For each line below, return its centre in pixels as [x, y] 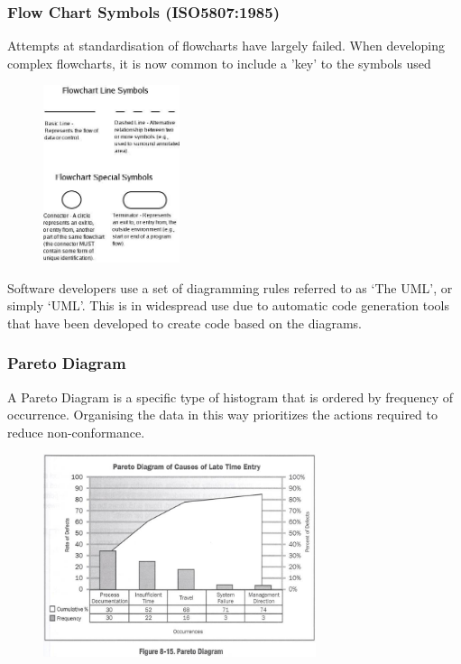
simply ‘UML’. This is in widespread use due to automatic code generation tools [228, 305]
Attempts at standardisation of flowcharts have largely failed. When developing [226, 46]
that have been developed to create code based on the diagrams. [184, 323]
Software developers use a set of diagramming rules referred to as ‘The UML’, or [230, 287]
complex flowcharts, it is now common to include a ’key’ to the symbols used [219, 63]
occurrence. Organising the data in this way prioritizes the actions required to [222, 415]
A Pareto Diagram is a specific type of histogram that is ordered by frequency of [230, 397]
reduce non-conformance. [76, 432]
